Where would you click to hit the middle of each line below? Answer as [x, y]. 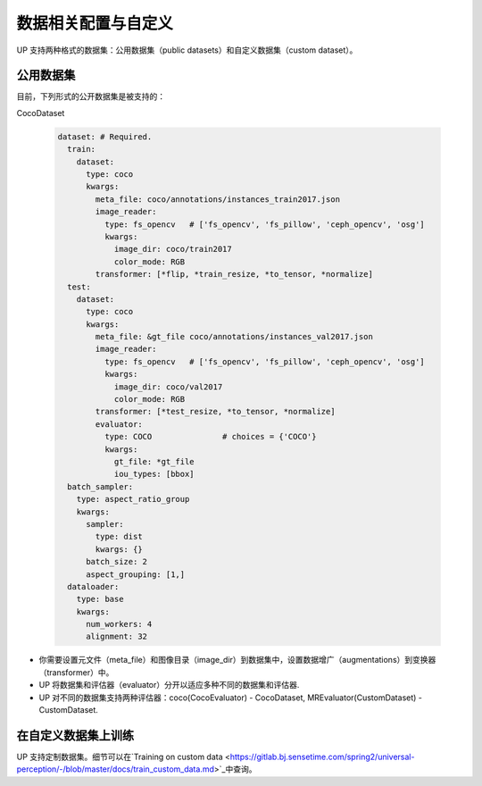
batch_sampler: [100, 486]
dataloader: [93, 586]
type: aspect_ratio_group [133, 499]
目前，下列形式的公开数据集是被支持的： [91, 96]
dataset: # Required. [105, 137]
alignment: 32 [116, 637]
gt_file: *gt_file [154, 461]
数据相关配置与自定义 [95, 23]
